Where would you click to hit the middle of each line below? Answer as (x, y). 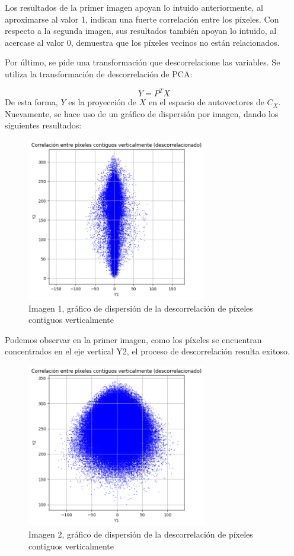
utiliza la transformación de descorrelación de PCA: (99, 73)
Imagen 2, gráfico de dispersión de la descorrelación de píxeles (141, 534)
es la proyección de (103, 102)
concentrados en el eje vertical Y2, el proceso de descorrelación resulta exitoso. (147, 351)
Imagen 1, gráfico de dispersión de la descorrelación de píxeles (141, 308)
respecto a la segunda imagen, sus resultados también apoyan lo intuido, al (141, 31)
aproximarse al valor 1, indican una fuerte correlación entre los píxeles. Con (142, 19)
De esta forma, (31, 102)
